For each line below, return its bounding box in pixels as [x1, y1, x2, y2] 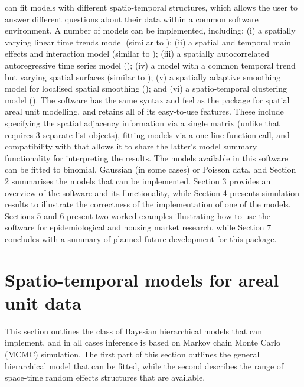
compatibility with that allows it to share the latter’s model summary [5, 140, 257, 152]
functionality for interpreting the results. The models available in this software [5, 151, 289, 164]
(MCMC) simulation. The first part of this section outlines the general [5, 347, 260, 360]
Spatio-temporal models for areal [5, 267, 279, 291]
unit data [5, 290, 81, 314]
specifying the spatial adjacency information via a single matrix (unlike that [5, 116, 280, 129]
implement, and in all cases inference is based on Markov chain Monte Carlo [5, 336, 281, 349]
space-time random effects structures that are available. [5, 371, 205, 383]
